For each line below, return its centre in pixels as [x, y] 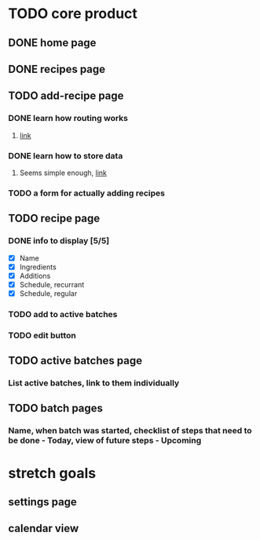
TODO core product [73, 14]
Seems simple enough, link [63, 173]
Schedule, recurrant [52, 284]
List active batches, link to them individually [94, 383]
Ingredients [38, 267]
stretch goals [52, 473]
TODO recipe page [54, 219]
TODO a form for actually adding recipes [86, 193]
